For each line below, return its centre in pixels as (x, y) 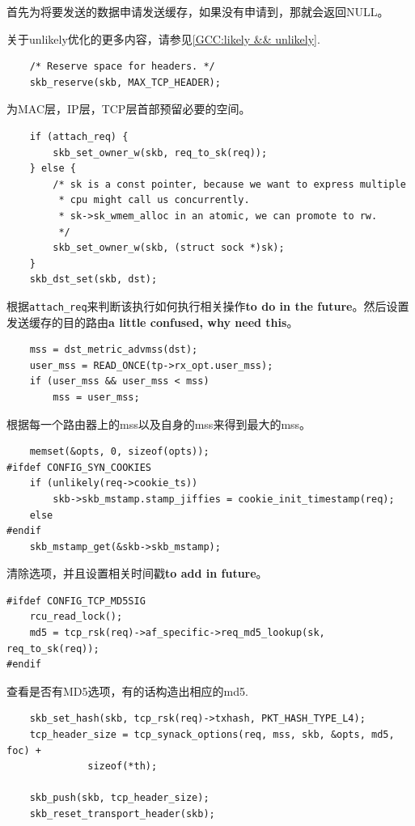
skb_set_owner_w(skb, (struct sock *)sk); (169, 248)
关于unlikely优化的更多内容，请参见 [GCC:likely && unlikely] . (163, 38)
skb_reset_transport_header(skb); (122, 814)
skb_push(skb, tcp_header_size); (119, 798)
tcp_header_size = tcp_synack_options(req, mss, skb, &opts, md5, (212, 735)
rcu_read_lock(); (76, 617)
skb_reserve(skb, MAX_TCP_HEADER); (125, 82)
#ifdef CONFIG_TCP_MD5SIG (76, 601)
